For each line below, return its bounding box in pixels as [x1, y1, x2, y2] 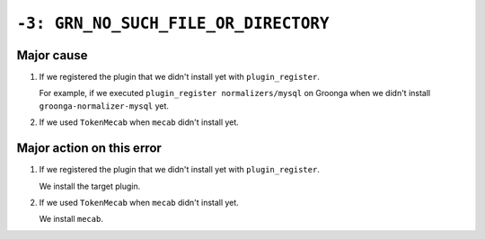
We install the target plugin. [39, 181, 141, 191]
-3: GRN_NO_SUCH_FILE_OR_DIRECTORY [16, 13, 330, 33]
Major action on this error [16, 140, 162, 156]
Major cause [16, 48, 88, 63]
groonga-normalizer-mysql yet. [39, 100, 170, 111]
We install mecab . [39, 214, 103, 225]
